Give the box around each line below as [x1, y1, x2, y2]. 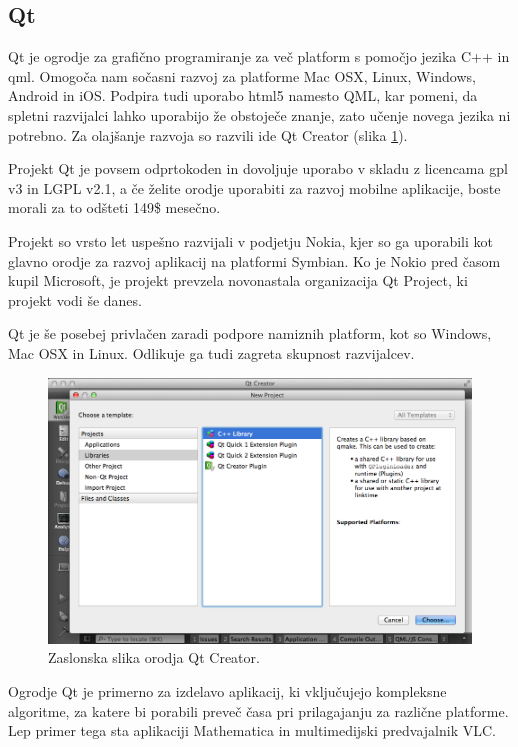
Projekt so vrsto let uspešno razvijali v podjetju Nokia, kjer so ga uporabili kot [8, 230, 494, 251]
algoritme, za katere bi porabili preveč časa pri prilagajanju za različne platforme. [8, 700, 509, 721]
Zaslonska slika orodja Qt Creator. [48, 647, 260, 668]
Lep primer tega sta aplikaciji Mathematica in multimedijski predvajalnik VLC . [8, 720, 496, 741]
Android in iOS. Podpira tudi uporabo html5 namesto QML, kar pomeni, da [8, 85, 478, 106]
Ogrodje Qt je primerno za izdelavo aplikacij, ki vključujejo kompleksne [8, 681, 447, 702]
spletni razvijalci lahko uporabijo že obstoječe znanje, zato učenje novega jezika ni [8, 104, 511, 125]
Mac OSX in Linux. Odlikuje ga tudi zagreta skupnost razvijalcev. [8, 342, 415, 363]
